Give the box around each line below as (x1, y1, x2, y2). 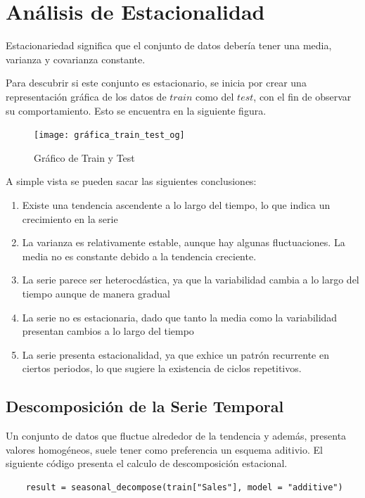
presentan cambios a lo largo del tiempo (22, 324, 194, 338)
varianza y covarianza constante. (6, 51, 146, 66)
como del (195, 89, 234, 103)
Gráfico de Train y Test (34, 150, 135, 165)
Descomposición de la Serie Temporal (6, 395, 284, 417)
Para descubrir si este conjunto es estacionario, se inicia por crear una (6, 75, 307, 90)
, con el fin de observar (253, 89, 352, 103)
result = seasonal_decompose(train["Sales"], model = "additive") (25, 482, 343, 492)
